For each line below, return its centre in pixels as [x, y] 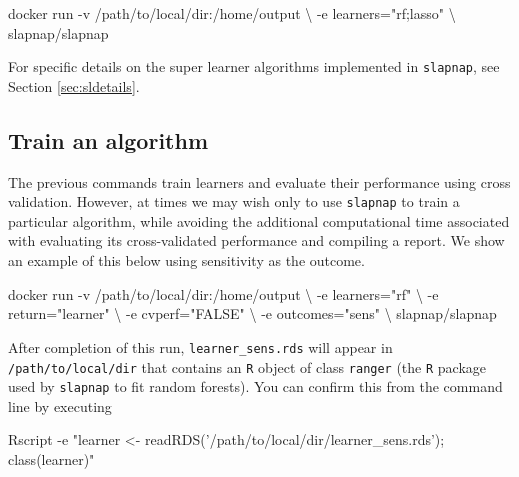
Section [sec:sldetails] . [74, 85]
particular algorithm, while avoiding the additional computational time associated [259, 220]
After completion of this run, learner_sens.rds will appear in [200, 346]
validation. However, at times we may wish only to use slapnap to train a [234, 201]
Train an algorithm [108, 139]
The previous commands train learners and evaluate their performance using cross [259, 181]
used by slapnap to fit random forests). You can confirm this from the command [255, 386]
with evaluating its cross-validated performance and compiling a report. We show [256, 240]
